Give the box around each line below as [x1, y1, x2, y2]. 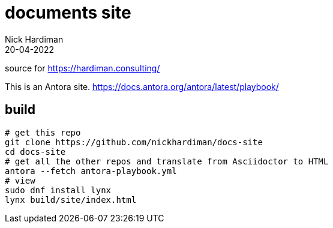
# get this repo [5, 127, 81, 137]
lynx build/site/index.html [5, 194, 137, 205]
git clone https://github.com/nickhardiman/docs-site [5, 137, 263, 147]
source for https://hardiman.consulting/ [5, 62, 160, 73]
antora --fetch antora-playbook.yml [5, 166, 177, 176]
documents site [5, 2, 131, 23]
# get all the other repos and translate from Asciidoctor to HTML [5, 156, 329, 166]
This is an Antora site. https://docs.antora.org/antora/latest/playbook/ [5, 81, 279, 92]
